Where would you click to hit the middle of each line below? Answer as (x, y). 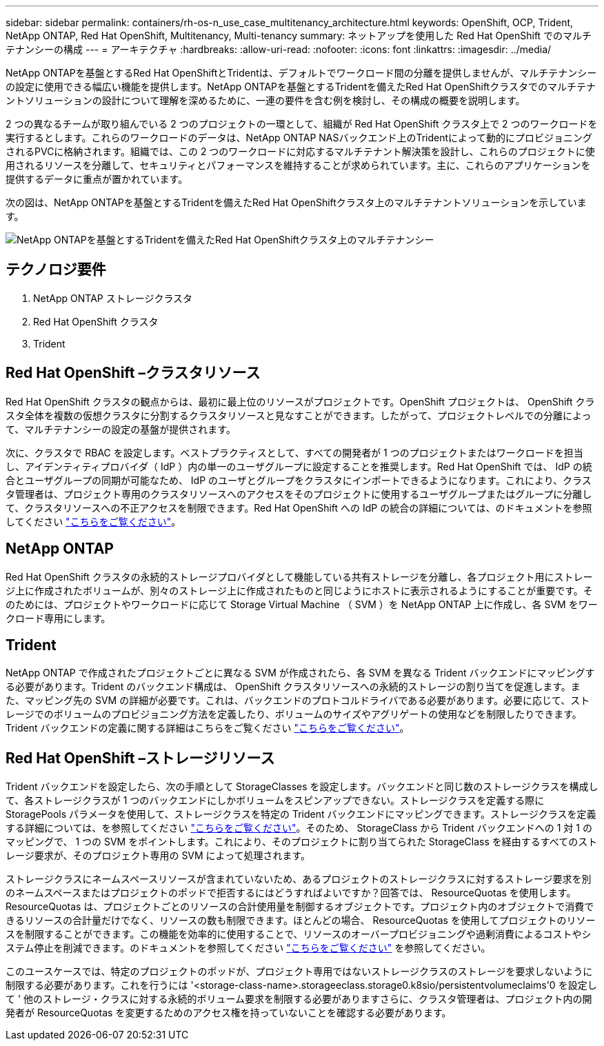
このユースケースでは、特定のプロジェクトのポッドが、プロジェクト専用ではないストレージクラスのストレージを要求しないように (299, 972)
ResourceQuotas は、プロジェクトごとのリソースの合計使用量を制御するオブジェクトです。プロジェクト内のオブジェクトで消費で (300, 907)
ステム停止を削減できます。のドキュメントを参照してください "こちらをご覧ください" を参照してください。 (248, 948)
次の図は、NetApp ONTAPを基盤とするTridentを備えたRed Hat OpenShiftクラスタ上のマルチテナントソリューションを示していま (296, 202)
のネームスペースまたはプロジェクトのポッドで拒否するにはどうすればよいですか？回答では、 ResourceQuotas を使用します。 (291, 893)
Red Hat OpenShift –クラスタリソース (133, 373)
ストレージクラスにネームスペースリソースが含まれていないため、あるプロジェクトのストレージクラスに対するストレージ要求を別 (299, 879)
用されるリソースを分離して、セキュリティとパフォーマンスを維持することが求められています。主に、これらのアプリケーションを (298, 165)
